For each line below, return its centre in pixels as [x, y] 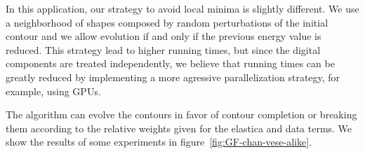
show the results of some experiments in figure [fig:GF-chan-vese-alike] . [159, 142]
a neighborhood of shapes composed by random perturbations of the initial [167, 22]
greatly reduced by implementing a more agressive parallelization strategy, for [173, 77]
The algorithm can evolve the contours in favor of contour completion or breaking [181, 114]
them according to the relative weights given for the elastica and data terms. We [179, 128]
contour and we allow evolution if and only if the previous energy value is [164, 36]
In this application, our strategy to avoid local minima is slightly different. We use [182, 8]
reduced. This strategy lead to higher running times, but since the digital [163, 49]
